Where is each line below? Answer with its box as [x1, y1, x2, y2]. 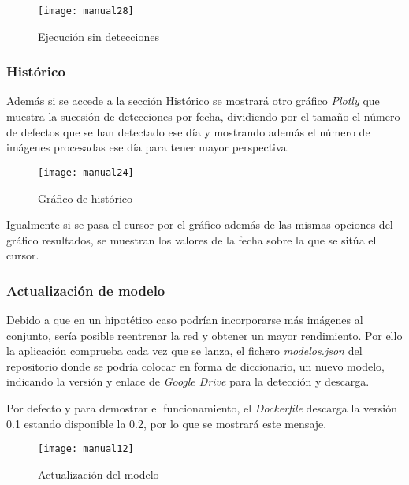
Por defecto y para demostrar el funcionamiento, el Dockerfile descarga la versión [6, 400, 397, 416]
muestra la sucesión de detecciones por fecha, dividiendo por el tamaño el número [6, 108, 400, 125]
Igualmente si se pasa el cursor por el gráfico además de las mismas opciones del [6, 216, 393, 233]
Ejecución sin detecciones [38, 28, 159, 44]
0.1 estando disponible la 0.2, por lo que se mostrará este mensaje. [6, 415, 327, 431]
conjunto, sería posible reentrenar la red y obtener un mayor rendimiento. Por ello [6, 326, 403, 343]
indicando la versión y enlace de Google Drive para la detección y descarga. [6, 373, 370, 390]
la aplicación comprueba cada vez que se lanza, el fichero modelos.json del [6, 342, 363, 359]
